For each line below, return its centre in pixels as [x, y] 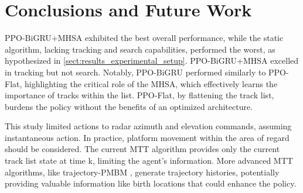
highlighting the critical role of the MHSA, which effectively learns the [151, 83]
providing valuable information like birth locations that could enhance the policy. [151, 183]
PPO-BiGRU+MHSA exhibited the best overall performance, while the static [144, 38]
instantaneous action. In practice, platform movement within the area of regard [147, 137]
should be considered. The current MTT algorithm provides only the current [142, 149]
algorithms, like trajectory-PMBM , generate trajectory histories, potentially [142, 172]
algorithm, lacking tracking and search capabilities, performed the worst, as [140, 49]
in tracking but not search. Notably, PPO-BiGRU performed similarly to [135, 72]
